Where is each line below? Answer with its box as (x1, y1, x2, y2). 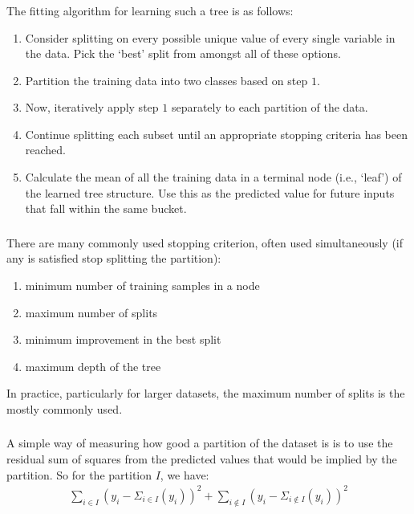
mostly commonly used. (6, 400, 123, 417)
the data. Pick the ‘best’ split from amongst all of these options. (25, 45, 341, 62)
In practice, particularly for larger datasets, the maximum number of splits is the (6, 385, 405, 402)
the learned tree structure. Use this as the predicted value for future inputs (25, 184, 395, 201)
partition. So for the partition (6, 466, 152, 483)
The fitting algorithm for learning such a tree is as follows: (6, 2, 294, 18)
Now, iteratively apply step (25, 99, 159, 116)
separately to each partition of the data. (171, 99, 368, 116)
